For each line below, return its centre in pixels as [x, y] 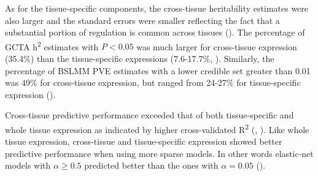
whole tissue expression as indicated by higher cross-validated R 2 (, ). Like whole [157, 128]
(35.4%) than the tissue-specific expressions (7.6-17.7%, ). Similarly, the [140, 59]
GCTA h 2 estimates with [52, 45]
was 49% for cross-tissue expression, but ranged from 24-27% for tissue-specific [153, 82]
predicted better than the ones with [151, 165]
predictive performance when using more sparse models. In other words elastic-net [159, 153]
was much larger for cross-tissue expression [217, 46]
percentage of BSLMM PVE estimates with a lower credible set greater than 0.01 [158, 70]
